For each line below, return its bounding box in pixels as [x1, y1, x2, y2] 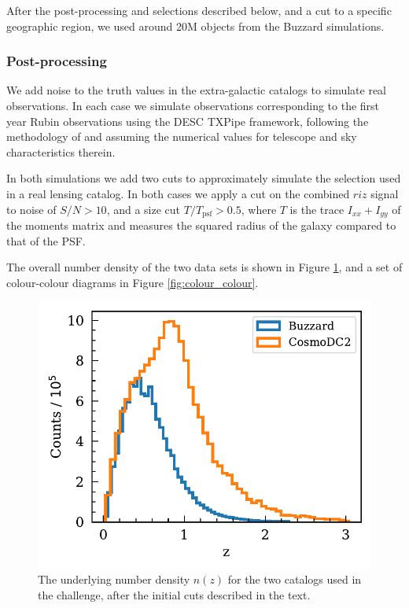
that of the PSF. [6, 232, 86, 249]
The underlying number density [38, 571, 190, 588]
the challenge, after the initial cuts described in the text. [38, 586, 311, 602]
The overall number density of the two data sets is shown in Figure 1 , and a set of [6, 259, 403, 275]
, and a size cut [106, 201, 181, 217]
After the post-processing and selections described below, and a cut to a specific [6, 2, 392, 18]
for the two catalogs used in [227, 571, 362, 588]
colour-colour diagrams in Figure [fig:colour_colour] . [6, 274, 259, 290]
